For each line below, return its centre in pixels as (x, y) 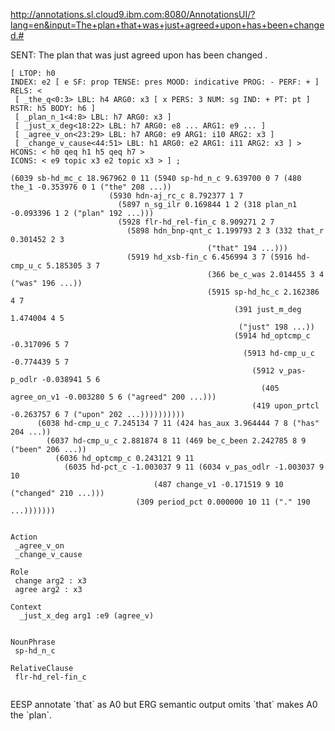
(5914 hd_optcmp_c (272, 336)
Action (24, 537)
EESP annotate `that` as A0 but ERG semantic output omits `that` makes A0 (164, 704)
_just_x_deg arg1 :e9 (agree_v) (87, 616)
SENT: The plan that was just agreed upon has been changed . (139, 55)
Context (26, 607)
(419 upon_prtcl (285, 406)
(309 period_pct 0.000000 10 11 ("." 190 (223, 502)
